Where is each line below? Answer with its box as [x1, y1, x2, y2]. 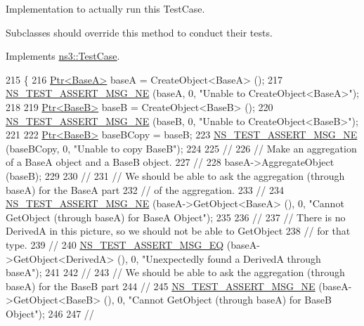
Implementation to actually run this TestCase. [6, 1, 205, 15]
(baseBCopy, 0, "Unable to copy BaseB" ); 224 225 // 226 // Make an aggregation [6, 141, 357, 155]
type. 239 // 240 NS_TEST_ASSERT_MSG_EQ [6, 237, 224, 252]
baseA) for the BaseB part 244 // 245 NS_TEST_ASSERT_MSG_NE [6, 278, 316, 293]
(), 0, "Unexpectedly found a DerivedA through [117, 251, 321, 266]
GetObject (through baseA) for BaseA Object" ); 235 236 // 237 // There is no [6, 209, 346, 224]
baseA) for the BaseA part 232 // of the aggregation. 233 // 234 [6, 182, 284, 197]
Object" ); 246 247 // [6, 306, 94, 320]
